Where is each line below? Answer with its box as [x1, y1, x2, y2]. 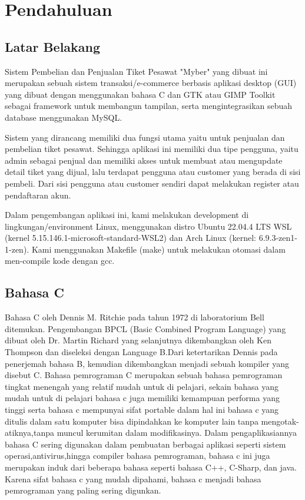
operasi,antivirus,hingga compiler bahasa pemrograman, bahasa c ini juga [5, 449, 270, 462]
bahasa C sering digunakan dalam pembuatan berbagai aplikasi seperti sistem [5, 438, 286, 450]
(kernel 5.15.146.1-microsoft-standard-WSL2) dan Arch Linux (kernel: [5, 231, 256, 244]
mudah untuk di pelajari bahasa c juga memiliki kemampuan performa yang [5, 392, 280, 404]
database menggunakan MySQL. [5, 111, 122, 123]
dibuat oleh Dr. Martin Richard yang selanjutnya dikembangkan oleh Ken [5, 334, 271, 346]
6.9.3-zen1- [258, 231, 297, 244]
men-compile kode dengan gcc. [5, 254, 115, 267]
